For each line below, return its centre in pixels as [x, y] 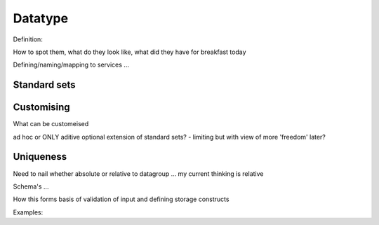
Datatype [41, 18]
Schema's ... [31, 186]
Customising [41, 108]
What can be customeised [51, 124]
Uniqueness [40, 157]
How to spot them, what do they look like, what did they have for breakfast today [129, 52]
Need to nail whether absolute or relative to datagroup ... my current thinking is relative [138, 173]
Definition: [28, 39]
